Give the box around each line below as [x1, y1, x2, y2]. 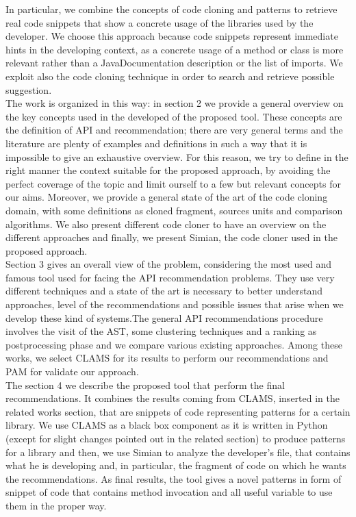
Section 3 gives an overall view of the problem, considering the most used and [5, 257, 332, 271]
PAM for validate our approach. [5, 364, 139, 379]
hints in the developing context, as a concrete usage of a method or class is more [5, 42, 344, 56]
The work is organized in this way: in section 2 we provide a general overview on [5, 96, 344, 110]
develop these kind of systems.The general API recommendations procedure [5, 310, 323, 325]
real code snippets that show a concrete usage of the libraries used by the [5, 15, 314, 29]
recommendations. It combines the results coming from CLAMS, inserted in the [5, 391, 340, 405]
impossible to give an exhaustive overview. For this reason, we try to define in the [5, 149, 348, 164]
